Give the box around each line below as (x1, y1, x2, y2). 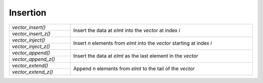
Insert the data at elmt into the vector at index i (73, 27, 180, 34)
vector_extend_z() (12, 68, 54, 75)
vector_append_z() (12, 56, 56, 63)
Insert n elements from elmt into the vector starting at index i (73, 40, 212, 47)
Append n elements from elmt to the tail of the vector (73, 66, 195, 72)
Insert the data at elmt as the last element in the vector (73, 52, 198, 59)
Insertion (9, 7, 47, 18)
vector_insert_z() (12, 30, 51, 37)
